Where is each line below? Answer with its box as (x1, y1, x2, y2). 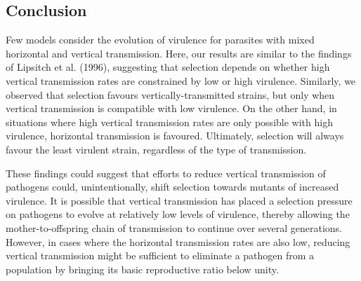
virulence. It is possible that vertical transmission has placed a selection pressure (6, 193, 353, 207)
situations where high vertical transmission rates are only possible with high (6, 114, 333, 129)
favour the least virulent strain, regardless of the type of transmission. (6, 142, 307, 156)
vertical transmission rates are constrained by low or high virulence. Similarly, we (6, 73, 356, 88)
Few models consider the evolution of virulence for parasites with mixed (6, 32, 315, 47)
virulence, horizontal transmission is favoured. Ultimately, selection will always (6, 128, 344, 143)
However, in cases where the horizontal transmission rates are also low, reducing (6, 234, 350, 249)
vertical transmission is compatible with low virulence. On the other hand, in (6, 101, 337, 116)
